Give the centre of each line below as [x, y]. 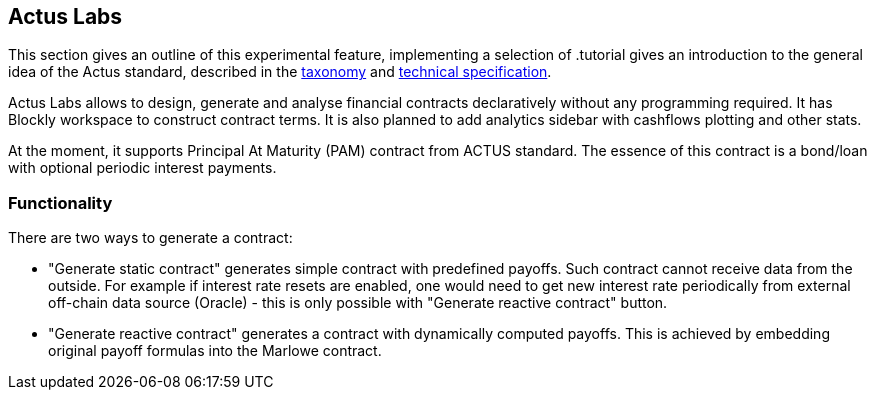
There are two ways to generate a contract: [150, 238]
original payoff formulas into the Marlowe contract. [215, 351]
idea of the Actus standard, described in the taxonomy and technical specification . [280, 72]
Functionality [60, 202]
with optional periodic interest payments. [142, 168]
